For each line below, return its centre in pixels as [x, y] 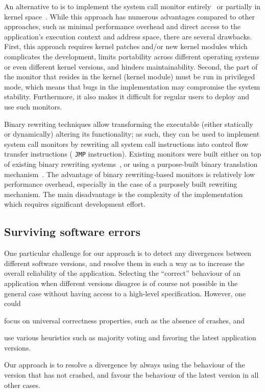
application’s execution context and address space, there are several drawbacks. [128, 36]
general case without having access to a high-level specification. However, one [125, 293]
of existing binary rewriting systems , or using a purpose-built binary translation [131, 164]
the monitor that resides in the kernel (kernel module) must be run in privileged [130, 77]
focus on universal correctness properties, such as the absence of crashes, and [125, 320]
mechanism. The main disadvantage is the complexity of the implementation [124, 194]
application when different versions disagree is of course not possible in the [121, 283]
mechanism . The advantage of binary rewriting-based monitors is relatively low [129, 174]
